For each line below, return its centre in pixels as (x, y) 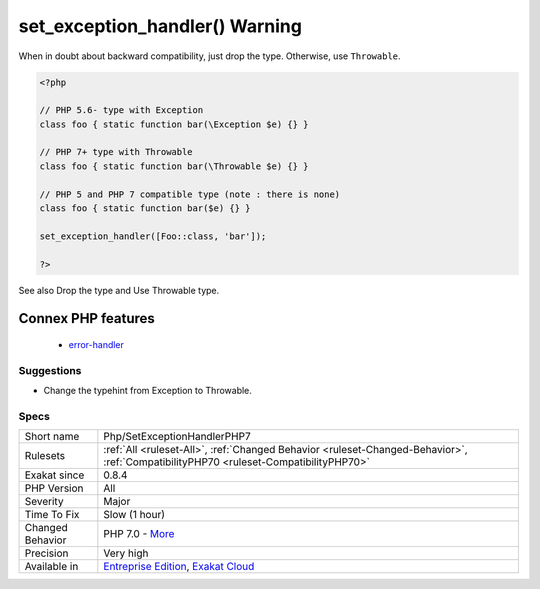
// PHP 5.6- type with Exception (121, 110)
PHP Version (54, 488)
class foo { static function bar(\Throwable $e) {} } (174, 166)
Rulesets (44, 456)
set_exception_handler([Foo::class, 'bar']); (153, 236)
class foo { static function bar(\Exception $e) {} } (174, 124)
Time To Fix (52, 515)
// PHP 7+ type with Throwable (116, 152)
